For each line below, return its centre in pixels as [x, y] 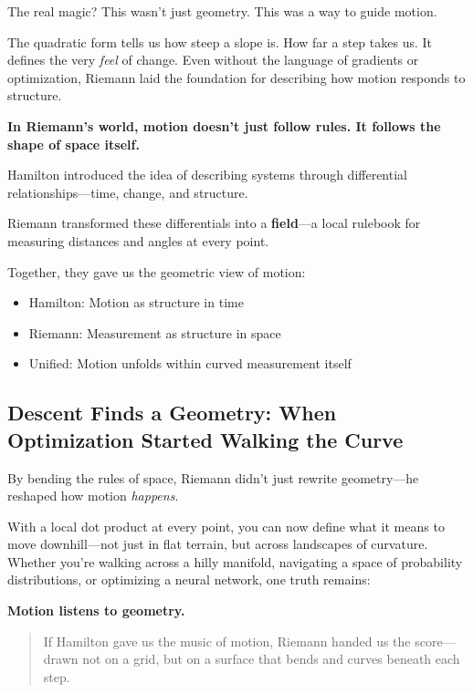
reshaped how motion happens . [93, 496]
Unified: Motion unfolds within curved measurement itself [190, 363]
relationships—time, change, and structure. [128, 192]
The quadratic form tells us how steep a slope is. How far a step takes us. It [220, 41]
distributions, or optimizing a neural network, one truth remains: [189, 579]
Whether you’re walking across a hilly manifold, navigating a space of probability [235, 561]
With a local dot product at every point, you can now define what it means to [226, 526]
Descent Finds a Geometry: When [172, 413]
